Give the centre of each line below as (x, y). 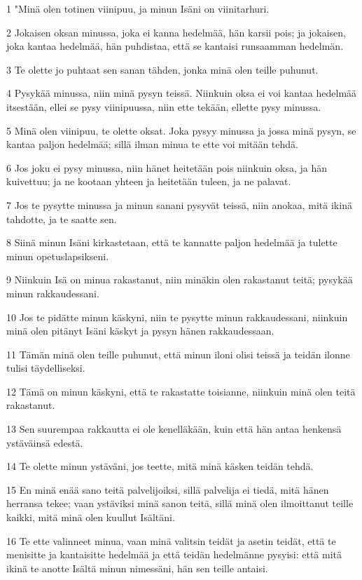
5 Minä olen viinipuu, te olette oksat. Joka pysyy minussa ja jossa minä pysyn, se (181, 130)
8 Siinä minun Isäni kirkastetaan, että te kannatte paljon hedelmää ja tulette (172, 242)
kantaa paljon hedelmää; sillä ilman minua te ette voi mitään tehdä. (152, 144)
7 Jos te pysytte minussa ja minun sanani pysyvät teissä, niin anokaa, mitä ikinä (179, 204)
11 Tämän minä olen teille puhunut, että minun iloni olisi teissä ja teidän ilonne (178, 354)
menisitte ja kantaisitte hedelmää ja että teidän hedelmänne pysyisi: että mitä (174, 554)
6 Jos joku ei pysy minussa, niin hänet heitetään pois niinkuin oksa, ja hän (167, 167)
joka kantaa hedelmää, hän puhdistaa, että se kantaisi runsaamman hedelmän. (175, 46)
